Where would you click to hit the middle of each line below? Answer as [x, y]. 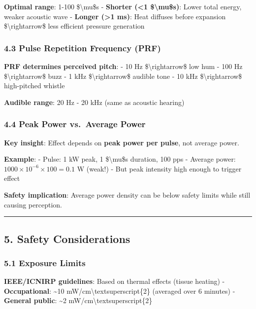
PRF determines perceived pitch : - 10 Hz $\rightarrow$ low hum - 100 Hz [123, 66]
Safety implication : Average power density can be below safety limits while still [127, 194]
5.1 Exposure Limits [45, 262]
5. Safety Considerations [67, 238]
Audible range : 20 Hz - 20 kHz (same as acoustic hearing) [94, 102]
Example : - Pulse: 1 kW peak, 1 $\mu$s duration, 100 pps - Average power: [120, 159]
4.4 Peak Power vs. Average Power [75, 124]
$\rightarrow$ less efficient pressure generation [74, 26]
